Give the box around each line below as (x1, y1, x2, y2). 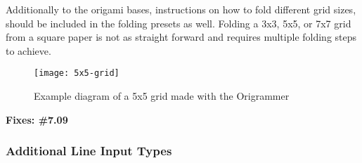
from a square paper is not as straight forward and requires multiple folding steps (6, 30, 357, 44)
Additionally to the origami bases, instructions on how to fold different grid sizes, (6, 2, 356, 16)
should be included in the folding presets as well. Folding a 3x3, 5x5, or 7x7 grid (6, 15, 351, 30)
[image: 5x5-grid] (34, 68, 119, 79)
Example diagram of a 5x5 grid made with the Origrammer (34, 89, 290, 103)
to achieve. (6, 43, 51, 58)
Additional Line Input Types (6, 142, 172, 159)
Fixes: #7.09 (6, 112, 68, 126)
